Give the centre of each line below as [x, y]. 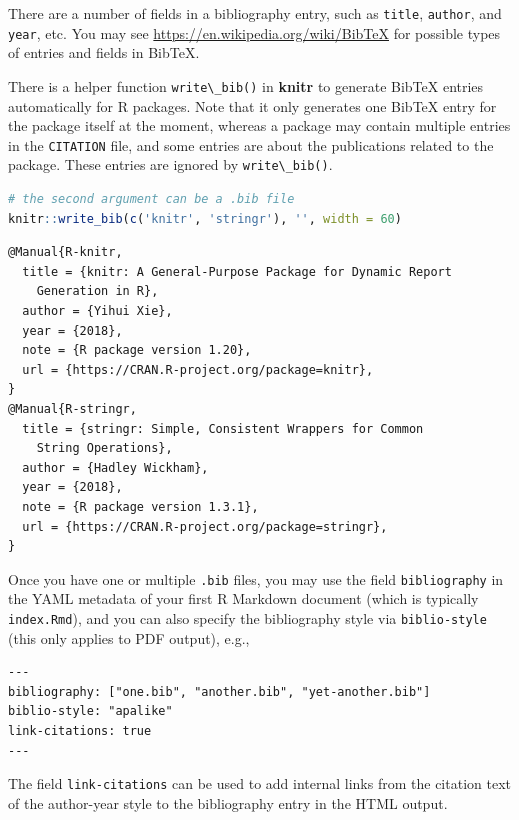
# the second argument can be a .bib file [151, 199]
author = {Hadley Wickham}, [115, 467]
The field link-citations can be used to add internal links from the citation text [259, 783]
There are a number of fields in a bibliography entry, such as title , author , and [255, 13]
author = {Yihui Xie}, [97, 311]
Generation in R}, [97, 291]
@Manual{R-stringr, [72, 409]
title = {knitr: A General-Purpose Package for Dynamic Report [237, 271]
